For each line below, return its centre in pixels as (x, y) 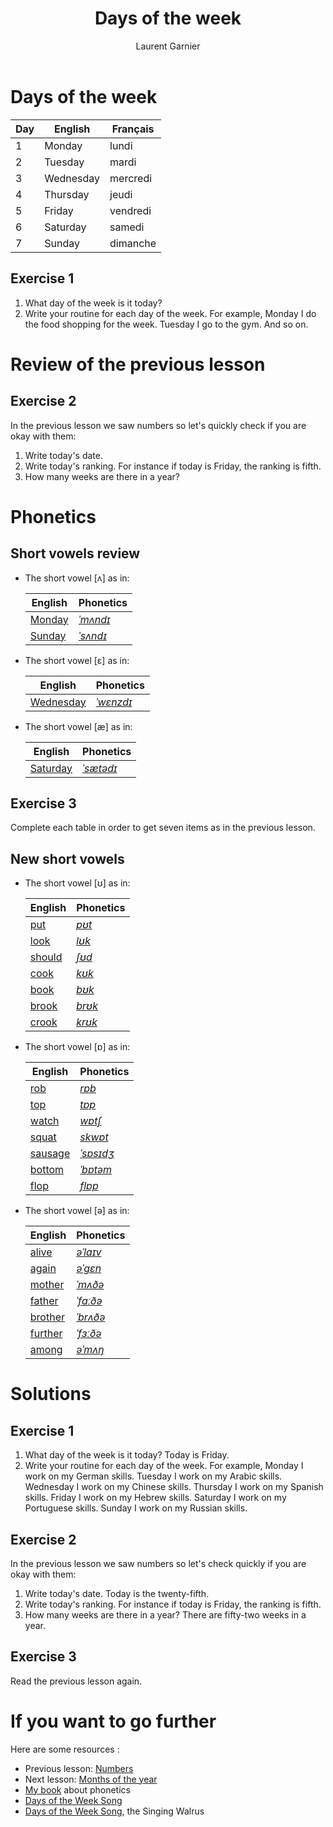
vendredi (130, 210)
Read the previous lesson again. (76, 1681)
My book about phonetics (77, 1789)
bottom (47, 1170)
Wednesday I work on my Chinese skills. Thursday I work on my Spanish (174, 1487)
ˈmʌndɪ (94, 619)
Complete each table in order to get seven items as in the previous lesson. (163, 828)
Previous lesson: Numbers (79, 1768)
